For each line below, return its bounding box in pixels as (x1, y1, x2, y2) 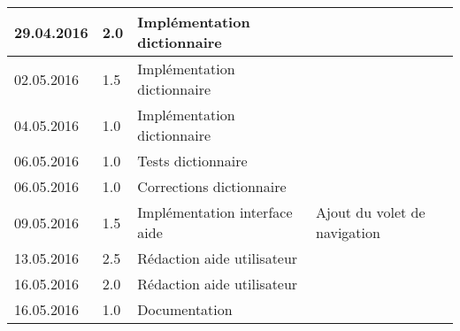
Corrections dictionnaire (137, 176, 287, 196)
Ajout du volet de (316, 202, 425, 222)
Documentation (137, 299, 233, 319)
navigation (316, 222, 380, 242)
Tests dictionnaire (137, 150, 248, 171)
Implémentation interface (137, 202, 293, 222)
